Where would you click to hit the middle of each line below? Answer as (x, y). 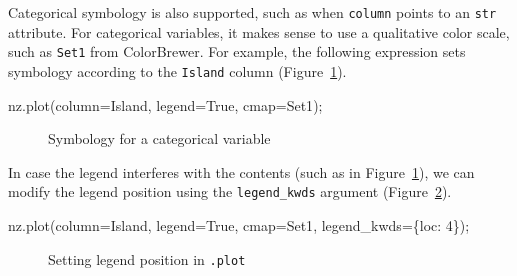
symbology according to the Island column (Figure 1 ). (177, 70)
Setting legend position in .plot (147, 258)
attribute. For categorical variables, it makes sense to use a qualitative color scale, (259, 31)
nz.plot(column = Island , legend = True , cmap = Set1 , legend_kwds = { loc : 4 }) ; (239, 225)
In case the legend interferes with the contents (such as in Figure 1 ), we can (241, 171)
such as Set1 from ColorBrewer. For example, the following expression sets (237, 51)
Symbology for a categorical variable (159, 138)
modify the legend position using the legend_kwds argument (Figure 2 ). (230, 191)
